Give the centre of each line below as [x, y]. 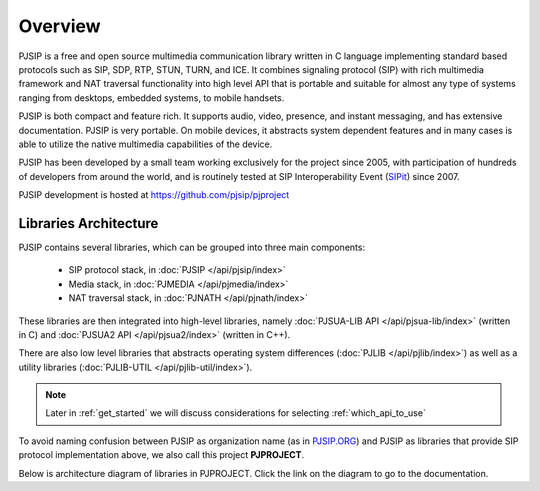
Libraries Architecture [88, 223]
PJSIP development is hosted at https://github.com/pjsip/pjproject [154, 195]
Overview [59, 26]
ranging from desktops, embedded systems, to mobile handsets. [151, 97]
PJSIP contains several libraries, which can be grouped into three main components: [191, 247]
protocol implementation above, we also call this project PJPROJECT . [161, 455]
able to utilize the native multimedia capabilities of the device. [145, 144]
